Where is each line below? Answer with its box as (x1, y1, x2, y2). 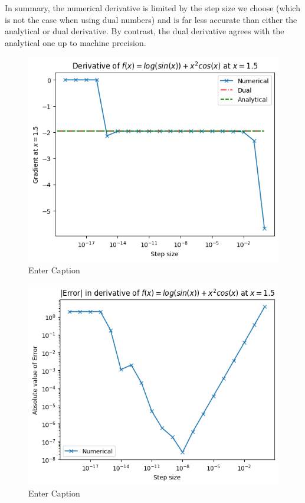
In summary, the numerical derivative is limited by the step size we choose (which (5, 2, 300, 14)
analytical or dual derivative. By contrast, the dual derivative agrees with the (5, 25, 284, 37)
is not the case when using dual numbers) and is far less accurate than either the (5, 13, 297, 25)
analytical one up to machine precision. (5, 36, 146, 48)
